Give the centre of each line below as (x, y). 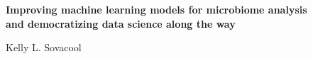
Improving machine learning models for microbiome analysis (156, 9)
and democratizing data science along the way (121, 23)
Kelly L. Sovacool (44, 47)
